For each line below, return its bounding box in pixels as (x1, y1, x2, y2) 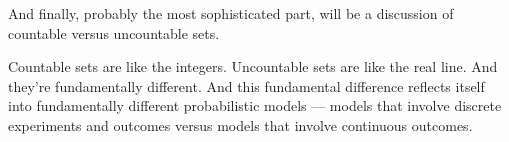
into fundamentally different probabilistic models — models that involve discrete (8, 95, 502, 116)
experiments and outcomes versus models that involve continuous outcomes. (8, 114, 473, 135)
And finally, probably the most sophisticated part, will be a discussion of (8, 3, 454, 23)
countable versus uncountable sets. (8, 22, 220, 43)
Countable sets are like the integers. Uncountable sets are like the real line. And (8, 56, 498, 77)
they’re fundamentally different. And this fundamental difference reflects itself (8, 75, 485, 96)
